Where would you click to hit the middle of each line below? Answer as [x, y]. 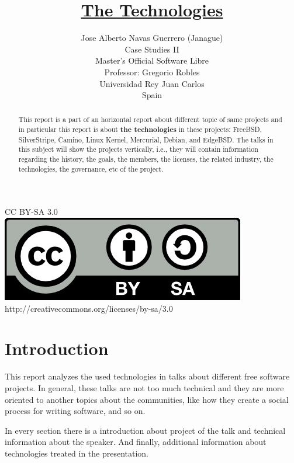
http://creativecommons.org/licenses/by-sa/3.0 [89, 308]
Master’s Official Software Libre [152, 60]
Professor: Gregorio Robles [152, 72]
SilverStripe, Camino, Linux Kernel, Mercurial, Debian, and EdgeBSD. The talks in [146, 139]
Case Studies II [152, 49]
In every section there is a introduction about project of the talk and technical [145, 430]
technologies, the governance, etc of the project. [91, 168]
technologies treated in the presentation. [77, 453]
